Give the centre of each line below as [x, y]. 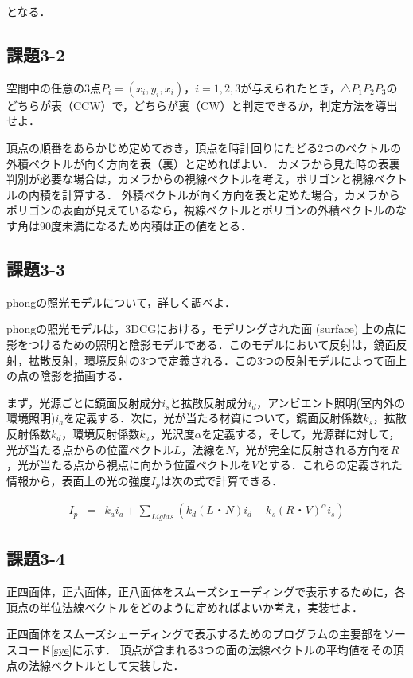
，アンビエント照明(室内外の [331, 402]
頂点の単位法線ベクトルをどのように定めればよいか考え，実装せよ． [185, 607]
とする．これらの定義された [330, 465]
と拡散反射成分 [209, 402]
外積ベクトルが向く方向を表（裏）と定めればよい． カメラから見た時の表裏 [203, 163]
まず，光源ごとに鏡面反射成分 [84, 402]
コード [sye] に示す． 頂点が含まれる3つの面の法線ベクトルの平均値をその [205, 649]
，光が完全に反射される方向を [312, 449]
